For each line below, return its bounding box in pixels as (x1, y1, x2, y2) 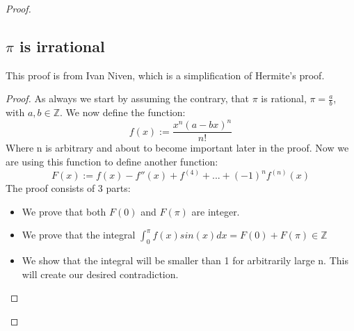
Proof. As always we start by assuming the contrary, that (6, 91, 250, 106)
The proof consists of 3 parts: (6, 181, 131, 195)
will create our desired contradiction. (22, 266, 179, 281)
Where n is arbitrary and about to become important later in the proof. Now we (6, 140, 349, 155)
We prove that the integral (22, 227, 136, 242)
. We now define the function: (60, 105, 186, 120)
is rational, (261, 91, 307, 106)
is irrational (19, 35, 105, 56)
